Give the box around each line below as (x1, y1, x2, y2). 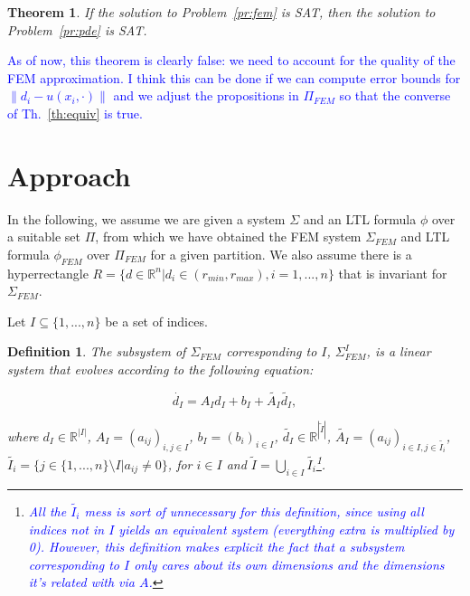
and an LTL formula (303, 209, 417, 228)
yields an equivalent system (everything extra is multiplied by (118, 519, 455, 538)
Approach (7, 156, 131, 194)
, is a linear (366, 342, 431, 361)
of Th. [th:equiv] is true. (7, 103, 143, 122)
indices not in (28, 519, 105, 538)
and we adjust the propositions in (113, 86, 299, 105)
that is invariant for (338, 263, 447, 282)
